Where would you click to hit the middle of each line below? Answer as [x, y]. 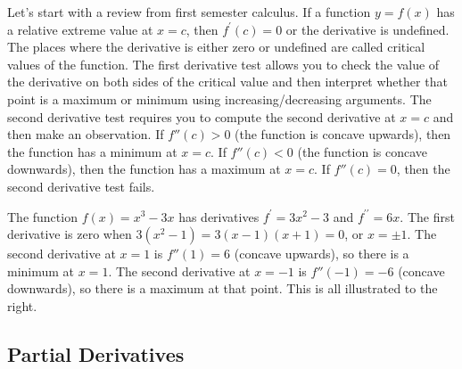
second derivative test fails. [81, 186]
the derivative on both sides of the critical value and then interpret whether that [227, 82]
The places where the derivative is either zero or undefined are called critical [216, 47]
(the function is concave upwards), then [343, 134]
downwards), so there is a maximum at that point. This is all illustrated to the [223, 288]
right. [22, 305]
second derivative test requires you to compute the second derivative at [202, 116]
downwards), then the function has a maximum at [144, 169]
